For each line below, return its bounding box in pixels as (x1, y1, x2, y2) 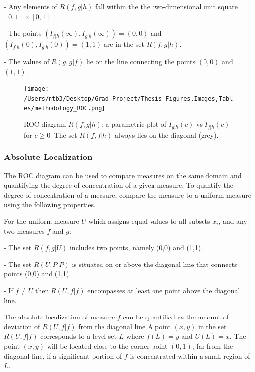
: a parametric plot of (101, 119, 167, 129)
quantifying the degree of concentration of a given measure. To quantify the (4, 180, 233, 190)
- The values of (4, 56, 50, 67)
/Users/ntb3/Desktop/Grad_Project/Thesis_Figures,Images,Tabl (24, 95, 233, 103)
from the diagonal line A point (78, 321, 171, 331)
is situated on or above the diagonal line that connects (72, 259, 237, 269)
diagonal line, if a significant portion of (4, 350, 122, 361)
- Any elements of (4, 1, 57, 11)
